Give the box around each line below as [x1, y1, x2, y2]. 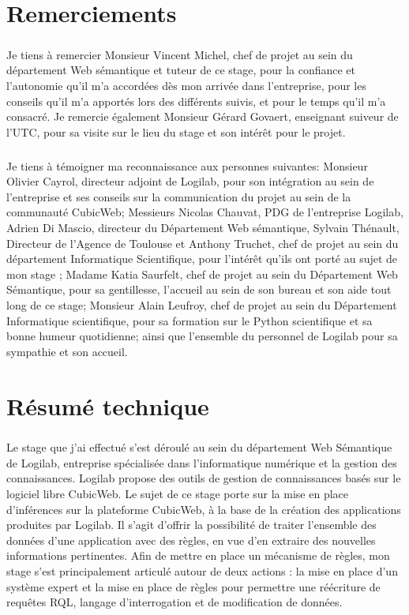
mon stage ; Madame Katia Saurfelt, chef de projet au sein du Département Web [6, 265, 398, 282]
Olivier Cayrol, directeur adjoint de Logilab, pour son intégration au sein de [6, 173, 374, 189]
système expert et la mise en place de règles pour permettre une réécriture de [6, 578, 381, 594]
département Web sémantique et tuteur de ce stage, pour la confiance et [6, 62, 356, 78]
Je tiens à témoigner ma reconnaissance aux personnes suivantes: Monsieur [6, 157, 368, 174]
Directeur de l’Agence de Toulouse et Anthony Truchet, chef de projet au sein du [6, 234, 399, 251]
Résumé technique [6, 389, 209, 422]
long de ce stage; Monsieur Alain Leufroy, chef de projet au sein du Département [6, 297, 397, 313]
